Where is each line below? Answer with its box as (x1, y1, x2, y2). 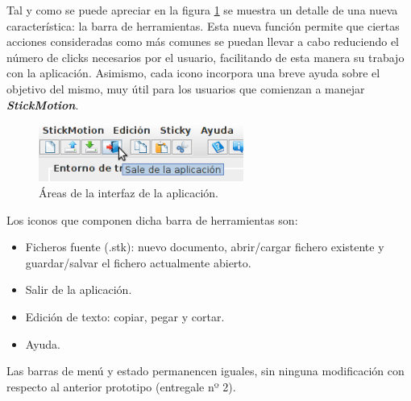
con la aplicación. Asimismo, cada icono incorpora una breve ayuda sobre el (6, 64, 380, 81)
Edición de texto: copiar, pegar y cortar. (25, 308, 225, 325)
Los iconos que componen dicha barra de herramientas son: (6, 211, 298, 228)
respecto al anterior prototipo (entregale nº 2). (6, 378, 236, 395)
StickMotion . (6, 96, 79, 113)
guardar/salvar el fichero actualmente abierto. (25, 254, 251, 271)
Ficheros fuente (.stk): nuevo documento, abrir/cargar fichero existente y (25, 238, 384, 255)
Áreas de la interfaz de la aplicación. (39, 184, 218, 200)
